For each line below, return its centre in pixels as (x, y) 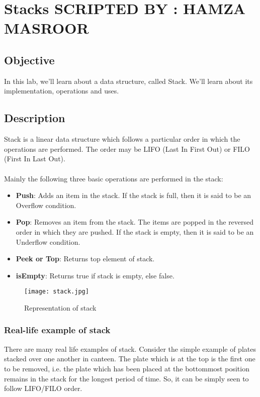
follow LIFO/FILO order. (43, 388)
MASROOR (47, 28)
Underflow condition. (48, 241)
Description (35, 118)
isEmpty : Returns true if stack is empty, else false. (95, 275)
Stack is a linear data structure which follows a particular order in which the (122, 139)
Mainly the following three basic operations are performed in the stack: (114, 178)
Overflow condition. (46, 205)
